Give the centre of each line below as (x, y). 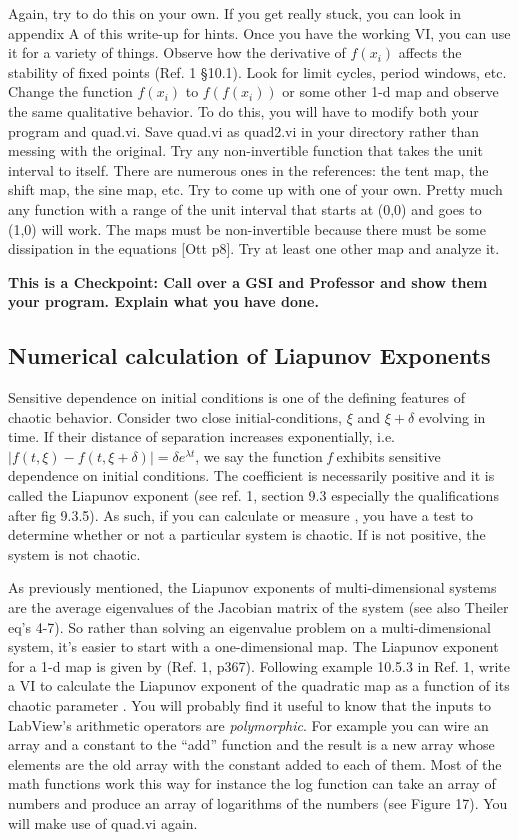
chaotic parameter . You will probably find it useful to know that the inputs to (249, 705)
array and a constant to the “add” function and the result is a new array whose (251, 744)
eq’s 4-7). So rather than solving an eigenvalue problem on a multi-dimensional (249, 626)
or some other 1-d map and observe (390, 91)
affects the (430, 52)
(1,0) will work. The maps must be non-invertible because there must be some (247, 228)
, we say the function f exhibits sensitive (318, 455)
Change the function (70, 91)
